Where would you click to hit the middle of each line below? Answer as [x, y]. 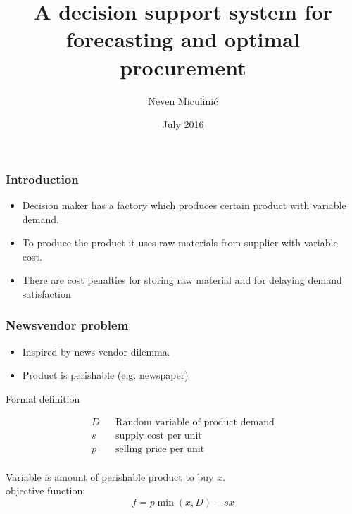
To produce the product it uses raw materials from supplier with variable [180, 243]
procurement [183, 67]
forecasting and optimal [183, 39]
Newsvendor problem [67, 325]
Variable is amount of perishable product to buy [110, 476]
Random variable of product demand [195, 422]
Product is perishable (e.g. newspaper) [105, 375]
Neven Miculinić [183, 100]
